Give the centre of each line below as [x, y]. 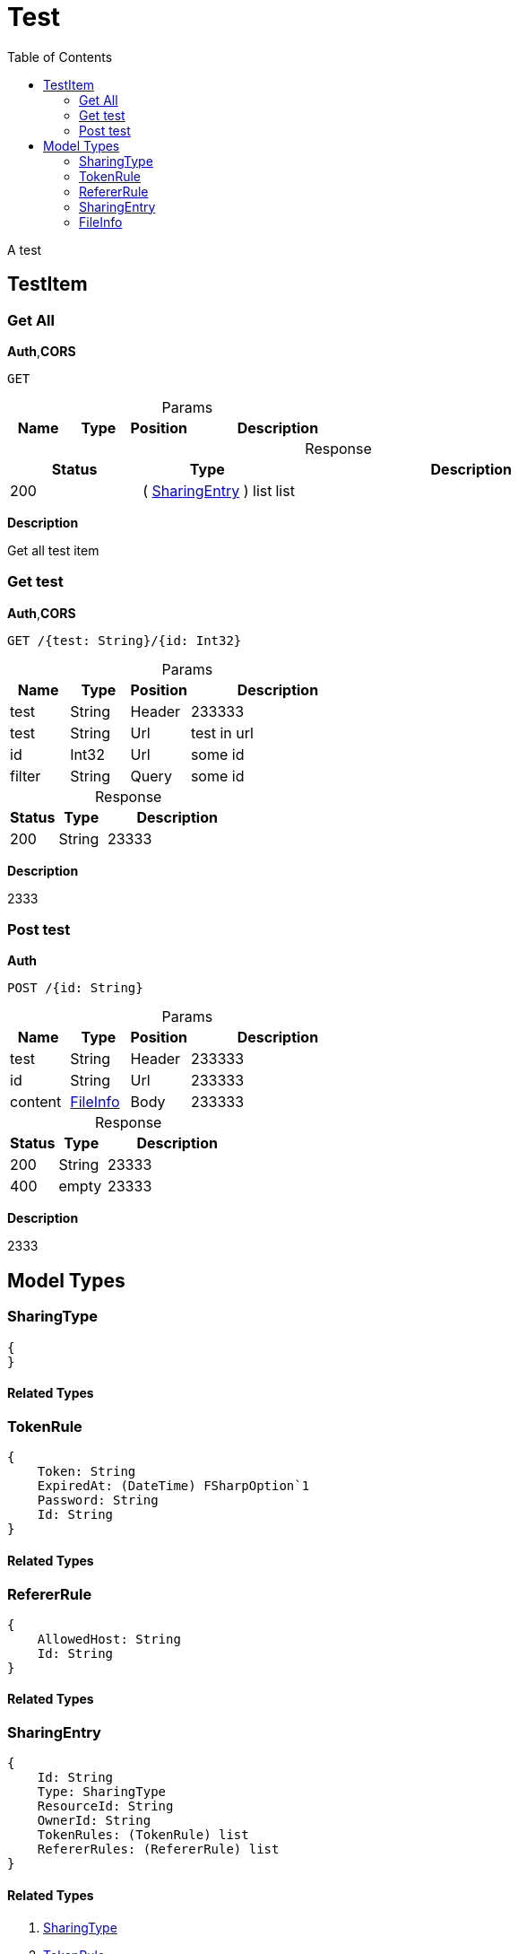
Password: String [98, 1500]
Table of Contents [60, 57]
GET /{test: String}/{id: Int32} [125, 640]
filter [26, 776]
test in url [222, 733]
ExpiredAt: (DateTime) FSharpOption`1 [173, 1486]
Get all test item [53, 550]
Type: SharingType [102, 1792]
